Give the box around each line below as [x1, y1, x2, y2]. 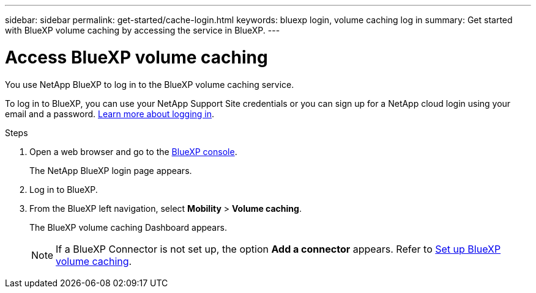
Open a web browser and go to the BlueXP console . [29, 146, 237, 157]
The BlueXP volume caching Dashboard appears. [29, 222, 227, 233]
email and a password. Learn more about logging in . [5, 108, 215, 119]
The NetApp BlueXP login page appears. [29, 165, 192, 176]
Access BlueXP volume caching [5, 46, 268, 68]
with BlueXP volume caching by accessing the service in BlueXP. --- [5, 25, 280, 35]
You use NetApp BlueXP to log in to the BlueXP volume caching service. [5, 79, 294, 90]
